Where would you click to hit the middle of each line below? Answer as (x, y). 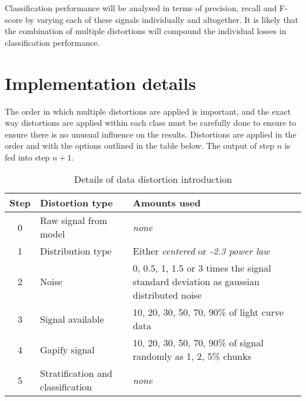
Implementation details (100, 83)
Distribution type (76, 251)
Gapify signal (67, 349)
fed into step (27, 157)
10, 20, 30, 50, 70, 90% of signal (198, 343)
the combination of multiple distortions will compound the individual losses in (146, 31)
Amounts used (167, 203)
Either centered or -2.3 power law (201, 251)
